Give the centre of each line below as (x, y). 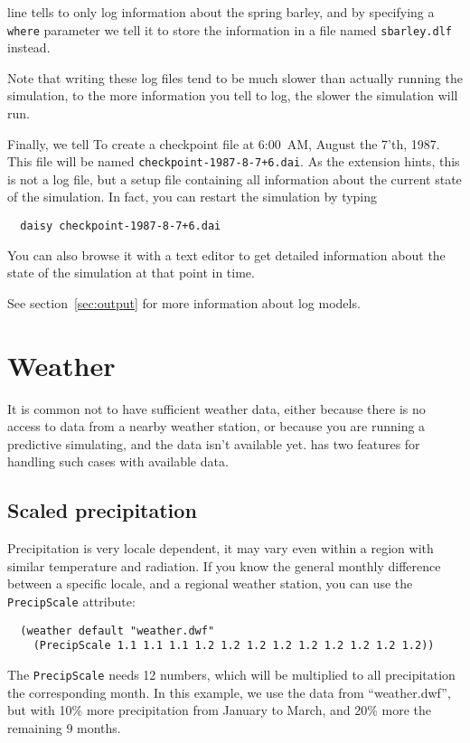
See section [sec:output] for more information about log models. (184, 302)
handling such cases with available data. (118, 461)
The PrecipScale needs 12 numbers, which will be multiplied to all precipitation (231, 674)
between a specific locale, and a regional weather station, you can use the (210, 583)
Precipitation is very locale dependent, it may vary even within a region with (221, 548)
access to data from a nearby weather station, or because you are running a (216, 426)
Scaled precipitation (102, 510)
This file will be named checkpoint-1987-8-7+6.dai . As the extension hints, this (234, 161)
